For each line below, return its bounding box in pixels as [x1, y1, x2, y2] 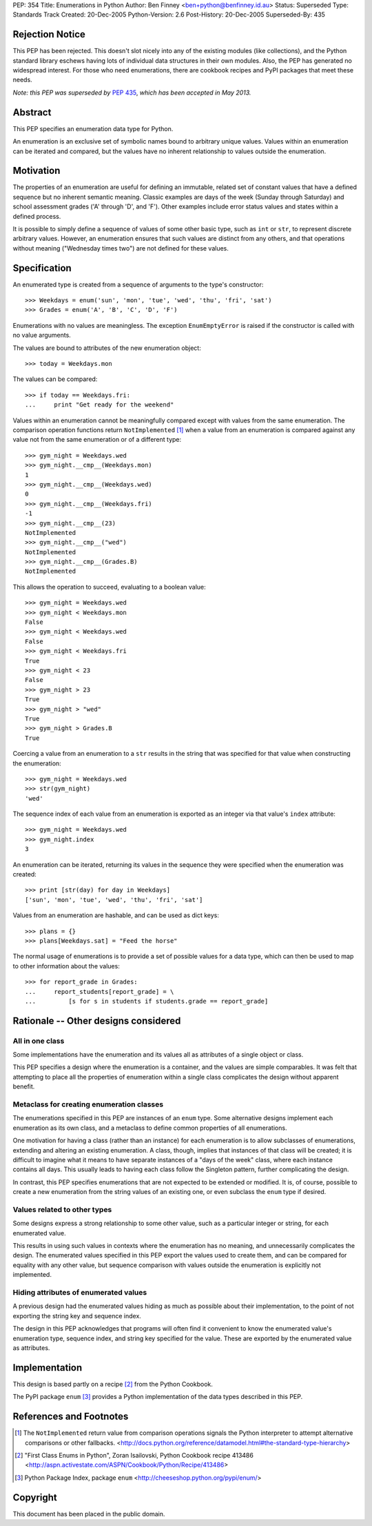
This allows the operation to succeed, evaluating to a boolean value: [12, 583, 206, 591]
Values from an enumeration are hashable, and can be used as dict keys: [12, 911, 220, 919]
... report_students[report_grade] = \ [25, 988, 174, 995]
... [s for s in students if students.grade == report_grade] [25, 997, 269, 1005]
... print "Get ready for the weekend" [25, 401, 174, 409]
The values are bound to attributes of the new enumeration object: [12, 344, 201, 352]
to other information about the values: [12, 961, 120, 970]
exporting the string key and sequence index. [12, 1311, 141, 1320]
